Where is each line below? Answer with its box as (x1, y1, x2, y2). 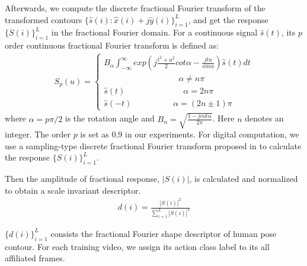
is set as (80, 127, 109, 140)
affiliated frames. (5, 252, 65, 264)
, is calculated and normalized (189, 172, 298, 184)
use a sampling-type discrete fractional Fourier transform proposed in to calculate (5, 139, 302, 152)
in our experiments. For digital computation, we (124, 127, 299, 140)
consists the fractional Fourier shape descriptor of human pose (50, 227, 277, 239)
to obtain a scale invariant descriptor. (5, 184, 141, 196)
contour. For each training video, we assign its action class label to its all (5, 240, 270, 252)
